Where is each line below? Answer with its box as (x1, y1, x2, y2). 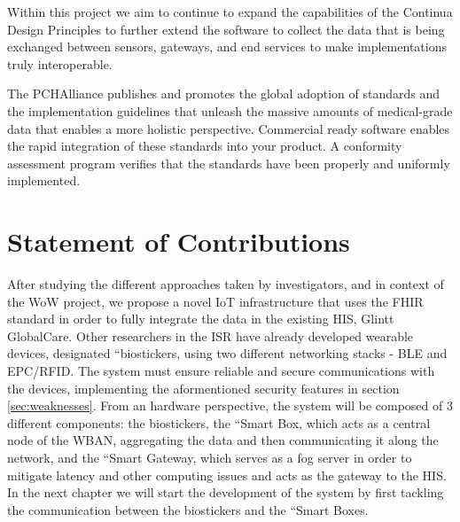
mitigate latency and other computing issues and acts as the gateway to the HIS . (7, 465, 447, 484)
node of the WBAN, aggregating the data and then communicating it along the (7, 431, 439, 449)
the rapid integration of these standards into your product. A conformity (7, 136, 402, 155)
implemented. (7, 171, 81, 190)
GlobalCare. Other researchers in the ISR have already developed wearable (7, 326, 414, 345)
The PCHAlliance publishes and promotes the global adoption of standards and (7, 84, 440, 103)
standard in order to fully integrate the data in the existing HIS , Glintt (7, 309, 394, 328)
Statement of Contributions (7, 223, 350, 260)
